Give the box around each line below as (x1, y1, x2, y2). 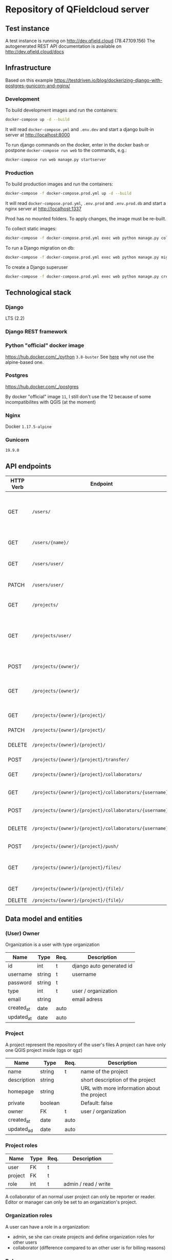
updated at (8, 1013, 32, 1022)
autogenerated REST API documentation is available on (5, 43, 122, 49)
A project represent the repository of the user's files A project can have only (5, 1042, 166, 1048)
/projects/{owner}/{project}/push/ (32, 844, 119, 849)
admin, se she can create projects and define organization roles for (12, 1233, 155, 1239)
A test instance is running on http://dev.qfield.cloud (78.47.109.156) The (5, 38, 155, 44)
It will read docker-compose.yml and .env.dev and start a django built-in (5, 126, 155, 132)
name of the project (80, 1068, 128, 1075)
